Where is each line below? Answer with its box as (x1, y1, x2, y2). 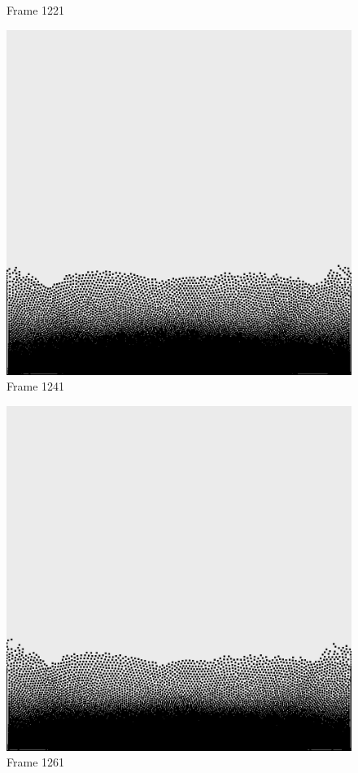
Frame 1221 (7, 2, 65, 18)
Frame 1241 (7, 378, 65, 395)
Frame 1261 (7, 753, 65, 771)
